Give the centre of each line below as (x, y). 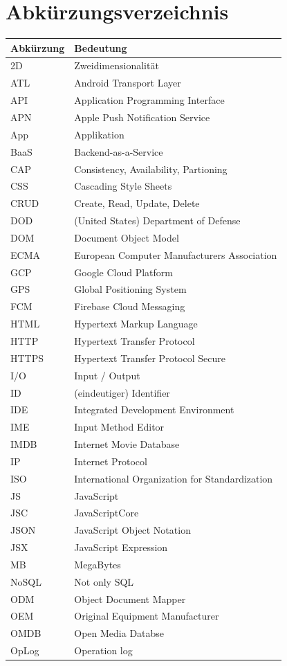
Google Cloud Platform (123, 272)
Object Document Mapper (130, 598)
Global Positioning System (130, 289)
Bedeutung (101, 47)
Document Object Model (127, 237)
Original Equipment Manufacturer (147, 616)
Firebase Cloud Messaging (130, 306)
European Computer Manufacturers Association (176, 254)
